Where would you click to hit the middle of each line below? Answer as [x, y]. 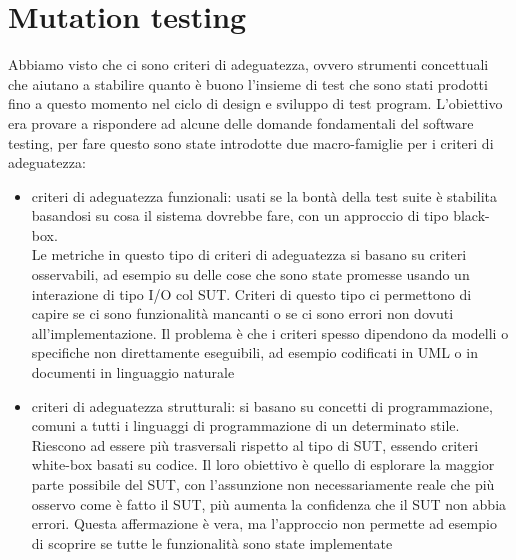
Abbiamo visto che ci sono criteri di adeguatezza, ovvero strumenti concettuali [248, 64]
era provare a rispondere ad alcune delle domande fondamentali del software [241, 122]
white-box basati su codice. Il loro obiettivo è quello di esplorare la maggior [263, 464]
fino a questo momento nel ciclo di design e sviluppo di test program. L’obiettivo [255, 103]
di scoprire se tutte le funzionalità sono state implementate [212, 542]
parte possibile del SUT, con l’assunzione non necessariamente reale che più [263, 484]
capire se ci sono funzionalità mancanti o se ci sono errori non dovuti [242, 313]
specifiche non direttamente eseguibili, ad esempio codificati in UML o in [254, 352]
